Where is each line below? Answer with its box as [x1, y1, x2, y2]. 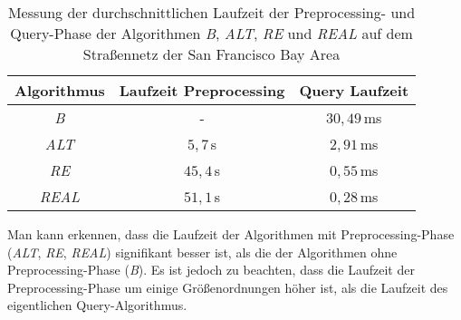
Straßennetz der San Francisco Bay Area [82, 44, 341, 64]
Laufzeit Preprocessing [119, 80, 285, 101]
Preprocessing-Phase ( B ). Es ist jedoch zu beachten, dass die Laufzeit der [7, 260, 415, 279]
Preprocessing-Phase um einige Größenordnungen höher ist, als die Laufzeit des [7, 277, 448, 296]
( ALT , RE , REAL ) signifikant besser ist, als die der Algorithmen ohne [7, 242, 398, 261]
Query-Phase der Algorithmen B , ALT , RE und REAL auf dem [10, 23, 413, 44]
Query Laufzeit [299, 80, 409, 101]
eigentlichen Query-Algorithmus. [7, 296, 187, 315]
